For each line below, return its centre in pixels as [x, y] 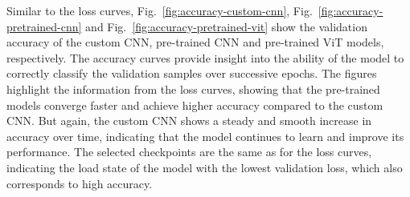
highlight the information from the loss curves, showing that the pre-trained [193, 88]
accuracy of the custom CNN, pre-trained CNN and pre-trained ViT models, [195, 42]
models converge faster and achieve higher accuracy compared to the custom [195, 105]
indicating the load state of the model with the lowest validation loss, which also [205, 167]
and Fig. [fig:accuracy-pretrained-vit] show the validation [226, 26]
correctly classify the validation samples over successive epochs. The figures [192, 73]
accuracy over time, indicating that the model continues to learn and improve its [205, 136]
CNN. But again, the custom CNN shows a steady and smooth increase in [189, 121]
